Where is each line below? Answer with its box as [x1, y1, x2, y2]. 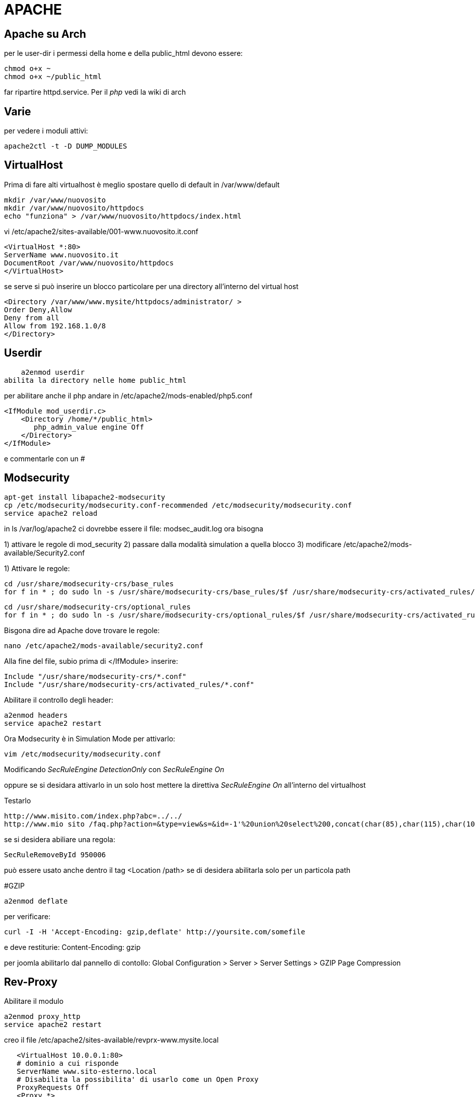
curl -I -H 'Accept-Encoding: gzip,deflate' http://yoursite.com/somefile [4, 927, 305, 936]
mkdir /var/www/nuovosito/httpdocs [4, 203, 144, 212]
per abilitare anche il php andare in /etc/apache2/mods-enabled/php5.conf [4, 391, 253, 400]
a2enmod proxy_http [4, 1012, 81, 1021]
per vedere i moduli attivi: [4, 126, 88, 135]
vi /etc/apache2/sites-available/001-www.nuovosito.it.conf [4, 227, 199, 236]
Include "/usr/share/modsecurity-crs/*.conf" [4, 672, 187, 680]
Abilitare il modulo [4, 997, 64, 1006]
